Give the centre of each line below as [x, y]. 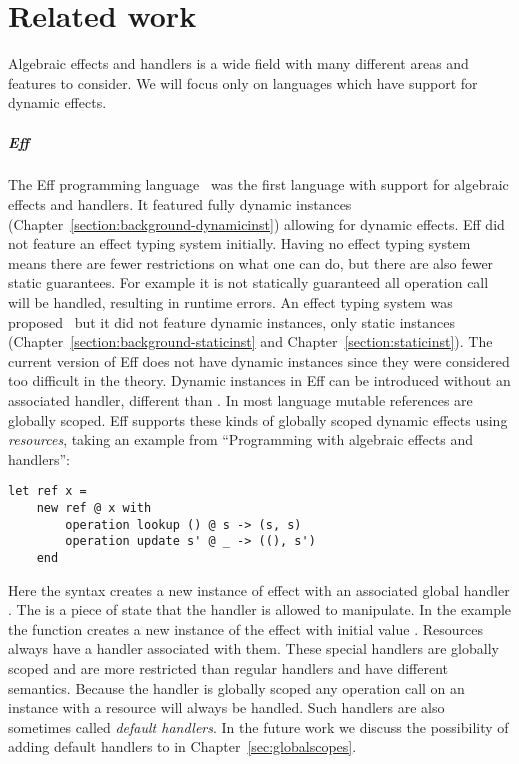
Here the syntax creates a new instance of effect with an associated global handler [259, 589]
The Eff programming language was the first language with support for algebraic [258, 184]
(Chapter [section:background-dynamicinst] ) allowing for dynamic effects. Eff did [256, 223]
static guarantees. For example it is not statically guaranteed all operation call [248, 282]
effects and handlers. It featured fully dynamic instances [180, 204]
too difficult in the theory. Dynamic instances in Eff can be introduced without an [259, 380]
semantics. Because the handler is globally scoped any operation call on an [236, 687]
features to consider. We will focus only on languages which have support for [243, 82]
